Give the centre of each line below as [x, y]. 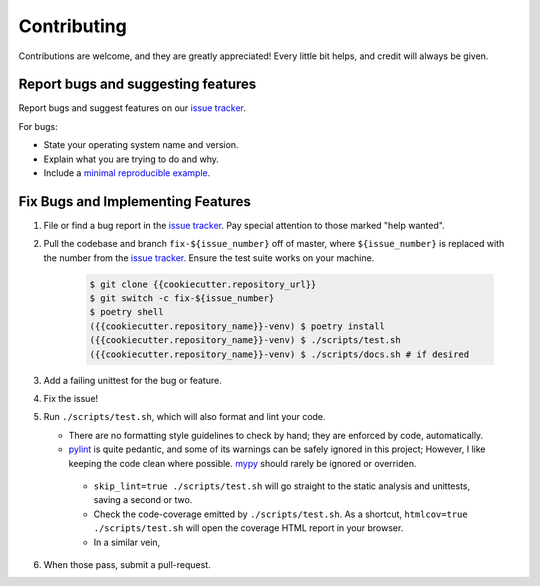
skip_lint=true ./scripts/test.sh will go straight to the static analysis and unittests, [282, 486]
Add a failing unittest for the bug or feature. [132, 380]
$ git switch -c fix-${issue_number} [182, 298]
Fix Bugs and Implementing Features [135, 201]
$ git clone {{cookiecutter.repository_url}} [203, 284]
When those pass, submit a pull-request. [127, 564]
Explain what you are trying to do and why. [131, 159]
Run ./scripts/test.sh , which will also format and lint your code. [184, 417]
